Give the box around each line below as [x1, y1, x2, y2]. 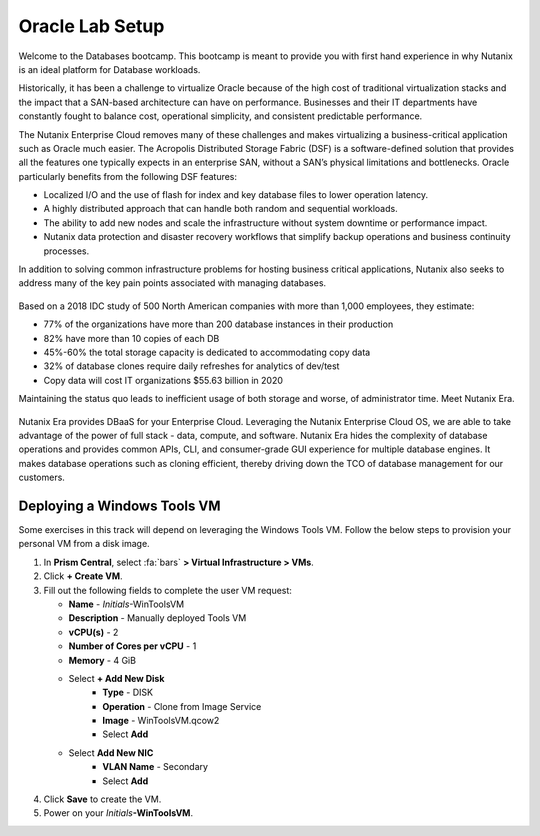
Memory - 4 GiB [68, 654, 137, 666]
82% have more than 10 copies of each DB [43, 332, 220, 344]
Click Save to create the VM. [43, 793, 162, 805]
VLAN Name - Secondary [102, 761, 209, 773]
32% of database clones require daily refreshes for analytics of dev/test [43, 360, 340, 372]
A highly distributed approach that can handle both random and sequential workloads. [43, 203, 399, 215]
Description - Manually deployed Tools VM [68, 612, 247, 624]
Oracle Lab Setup [18, 15, 165, 37]
